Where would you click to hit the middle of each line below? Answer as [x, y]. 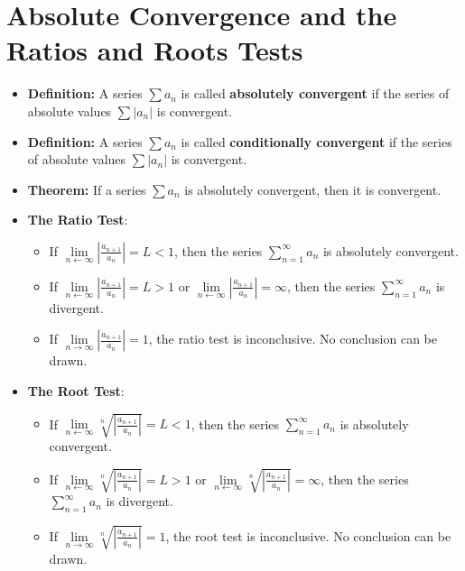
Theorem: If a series [87, 189]
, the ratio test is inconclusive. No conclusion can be [293, 339]
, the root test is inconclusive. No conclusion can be [308, 535]
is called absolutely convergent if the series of [315, 93]
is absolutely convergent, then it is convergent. [313, 189]
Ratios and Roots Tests [155, 50]
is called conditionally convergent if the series [316, 141]
